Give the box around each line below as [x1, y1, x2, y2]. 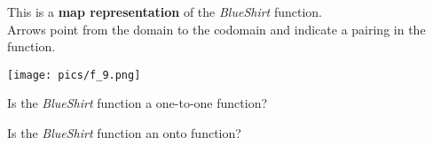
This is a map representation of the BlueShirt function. [7, 3, 323, 20]
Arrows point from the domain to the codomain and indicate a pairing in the [7, 19, 426, 38]
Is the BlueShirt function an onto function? [7, 124, 241, 142]
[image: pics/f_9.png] [7, 68, 141, 81]
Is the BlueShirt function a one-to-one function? [7, 94, 268, 112]
